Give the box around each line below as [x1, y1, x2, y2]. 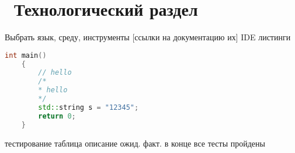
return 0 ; [38, 112, 76, 120]
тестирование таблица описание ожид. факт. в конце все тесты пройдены [5, 137, 265, 149]
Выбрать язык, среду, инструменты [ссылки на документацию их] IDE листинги [5, 31, 291, 43]
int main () [5, 51, 47, 60]
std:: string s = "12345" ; [38, 103, 139, 112]
